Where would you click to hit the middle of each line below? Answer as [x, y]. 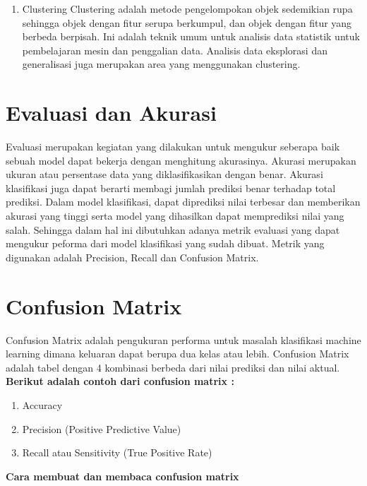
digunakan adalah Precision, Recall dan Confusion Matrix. [132, 257]
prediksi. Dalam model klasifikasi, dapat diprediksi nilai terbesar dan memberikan [183, 202]
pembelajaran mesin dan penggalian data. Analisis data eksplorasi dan [175, 50]
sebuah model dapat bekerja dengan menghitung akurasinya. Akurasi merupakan [181, 160]
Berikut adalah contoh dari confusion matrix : [120, 381]
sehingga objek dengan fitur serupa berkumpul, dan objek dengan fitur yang [187, 22]
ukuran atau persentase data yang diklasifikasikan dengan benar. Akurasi [164, 174]
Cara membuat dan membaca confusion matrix [122, 476]
